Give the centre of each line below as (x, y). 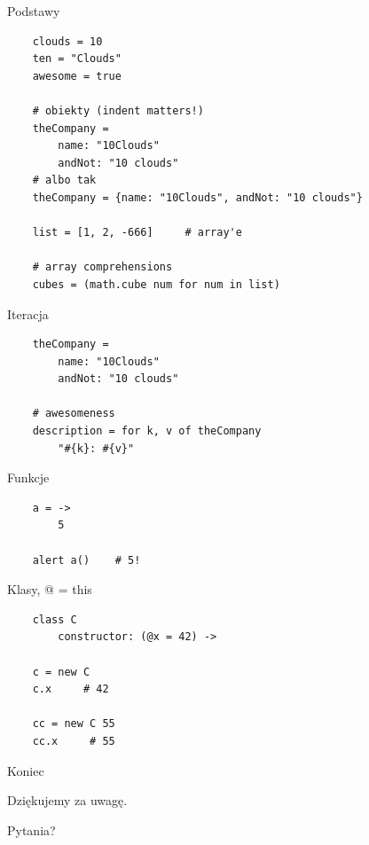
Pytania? (31, 829)
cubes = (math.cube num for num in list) (156, 284)
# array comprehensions (102, 267)
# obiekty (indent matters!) (118, 110)
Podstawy (34, 11)
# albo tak (64, 180)
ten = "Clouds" (77, 59)
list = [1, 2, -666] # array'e (137, 233)
